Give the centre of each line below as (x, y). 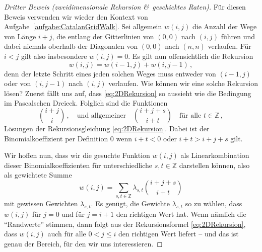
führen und (238, 36)
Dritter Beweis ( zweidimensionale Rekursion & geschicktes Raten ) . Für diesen (125, 7)
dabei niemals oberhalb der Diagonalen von (71, 46)
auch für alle (67, 234)
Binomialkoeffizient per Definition (56, 138)
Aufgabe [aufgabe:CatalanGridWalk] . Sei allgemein (83, 26)
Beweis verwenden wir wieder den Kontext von (76, 16)
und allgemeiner (102, 115)
